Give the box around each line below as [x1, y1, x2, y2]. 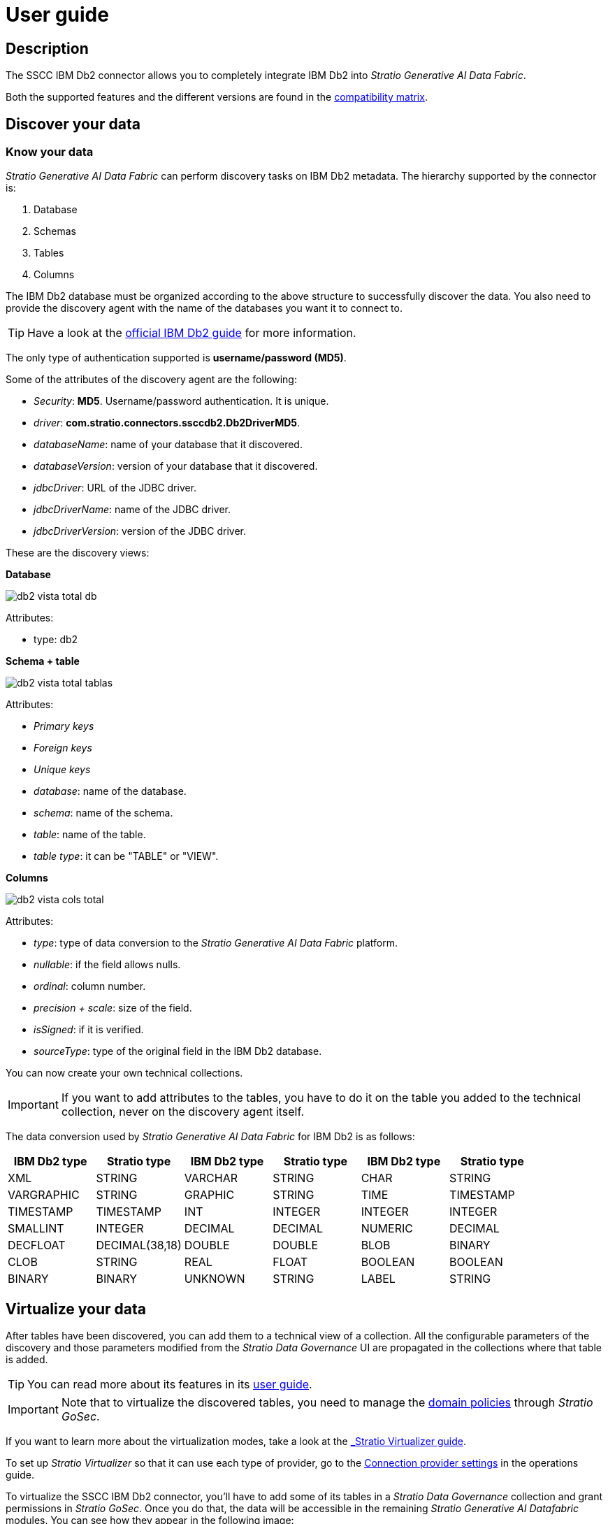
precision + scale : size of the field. [34, 1002, 192, 1014]
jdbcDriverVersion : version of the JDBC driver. [34, 525, 246, 538]
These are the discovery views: [6, 547, 150, 559]
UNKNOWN [184, 1272, 245, 1286]
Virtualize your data [6, 1300, 146, 1318]
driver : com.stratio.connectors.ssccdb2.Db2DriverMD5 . [34, 417, 301, 429]
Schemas [34, 225, 76, 238]
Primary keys [34, 720, 94, 733]
